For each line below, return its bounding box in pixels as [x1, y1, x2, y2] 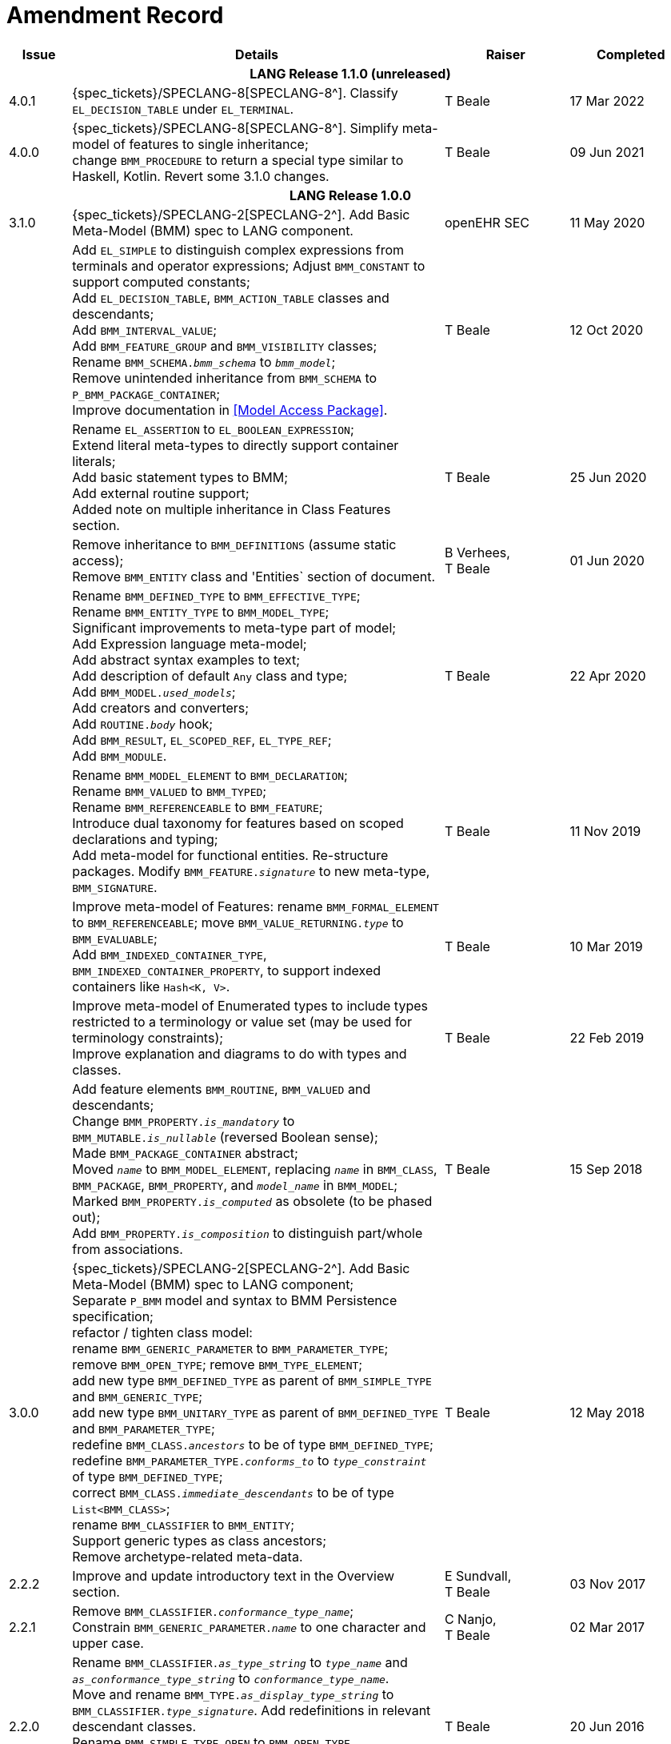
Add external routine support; [72, 484, 250, 501]
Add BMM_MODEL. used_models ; [72, 683, 236, 700]
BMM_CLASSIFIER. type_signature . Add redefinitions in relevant [72, 1702, 431, 1718]
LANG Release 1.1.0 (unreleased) [250, 65, 451, 82]
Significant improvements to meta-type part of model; [72, 619, 397, 636]
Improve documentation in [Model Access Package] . [72, 401, 388, 418]
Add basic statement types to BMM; [72, 468, 288, 485]
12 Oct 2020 [569, 321, 644, 338]
